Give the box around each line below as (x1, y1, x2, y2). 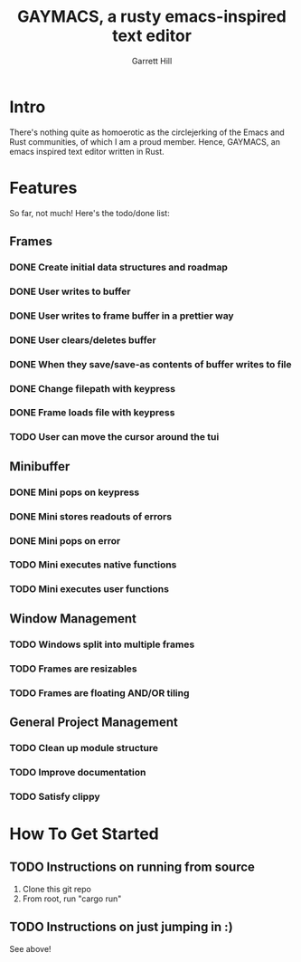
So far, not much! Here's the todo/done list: (9, 207, 170, 218)
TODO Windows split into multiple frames (9, 638, 195, 651)
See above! (9, 943, 52, 954)
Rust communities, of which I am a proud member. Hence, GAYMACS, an (9, 136, 280, 147)
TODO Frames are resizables (9, 662, 137, 675)
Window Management (9, 611, 137, 626)
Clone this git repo (22, 883, 92, 894)
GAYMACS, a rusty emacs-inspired (17, 6, 287, 27)
